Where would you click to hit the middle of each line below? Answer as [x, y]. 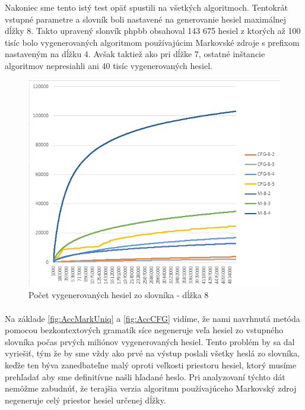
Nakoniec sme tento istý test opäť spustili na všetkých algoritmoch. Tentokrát [146, 7]
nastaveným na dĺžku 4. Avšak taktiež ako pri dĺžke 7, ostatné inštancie [135, 54]
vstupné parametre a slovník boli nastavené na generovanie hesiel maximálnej [146, 19]
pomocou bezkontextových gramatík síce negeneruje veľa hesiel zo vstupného [144, 330]
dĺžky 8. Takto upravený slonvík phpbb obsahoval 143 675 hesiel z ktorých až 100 [153, 31]
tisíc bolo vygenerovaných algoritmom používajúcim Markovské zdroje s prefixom [152, 42]
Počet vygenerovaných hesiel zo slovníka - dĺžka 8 [119, 295]
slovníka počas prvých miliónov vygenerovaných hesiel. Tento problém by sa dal [150, 341]
